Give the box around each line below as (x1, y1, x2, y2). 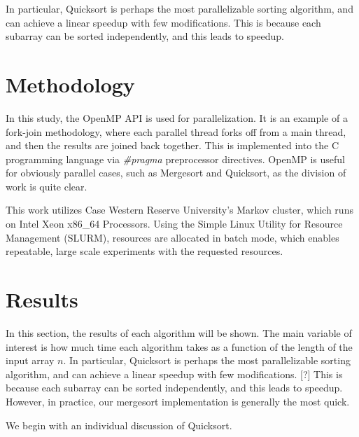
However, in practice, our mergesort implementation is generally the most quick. (6, 394, 350, 408)
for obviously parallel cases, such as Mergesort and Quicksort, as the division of (6, 165, 346, 180)
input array (6, 353, 55, 368)
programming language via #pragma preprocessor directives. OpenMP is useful (6, 151, 346, 166)
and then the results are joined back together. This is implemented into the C (6, 138, 339, 153)
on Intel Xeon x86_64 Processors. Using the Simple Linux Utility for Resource (6, 216, 343, 231)
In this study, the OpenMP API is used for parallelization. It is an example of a (6, 110, 348, 125)
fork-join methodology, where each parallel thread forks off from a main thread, (6, 124, 346, 139)
